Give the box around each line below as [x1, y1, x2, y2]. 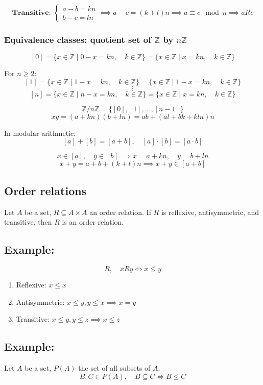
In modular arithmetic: [4, 127, 76, 138]
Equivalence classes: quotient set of [4, 33, 151, 45]
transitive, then [4, 216, 52, 227]
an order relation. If [89, 206, 151, 217]
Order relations [4, 182, 87, 198]
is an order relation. [62, 216, 124, 227]
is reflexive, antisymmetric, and [161, 206, 259, 217]
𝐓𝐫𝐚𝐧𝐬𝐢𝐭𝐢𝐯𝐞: [12, 9, 51, 16]
